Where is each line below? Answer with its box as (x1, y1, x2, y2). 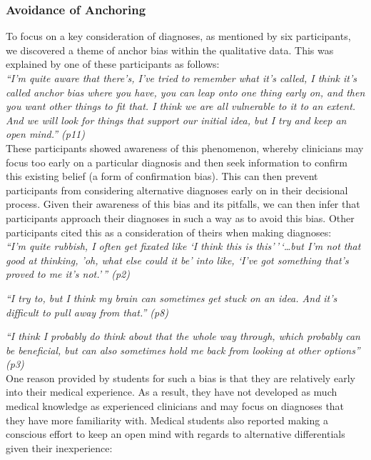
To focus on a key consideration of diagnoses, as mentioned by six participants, (6, 29, 351, 44)
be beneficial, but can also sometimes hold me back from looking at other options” (6, 342, 360, 357)
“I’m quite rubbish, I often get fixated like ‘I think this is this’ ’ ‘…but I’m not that (6, 239, 361, 254)
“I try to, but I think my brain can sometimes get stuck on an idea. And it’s (6, 290, 337, 305)
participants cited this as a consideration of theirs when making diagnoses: (6, 224, 332, 239)
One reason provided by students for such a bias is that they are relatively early (6, 370, 355, 385)
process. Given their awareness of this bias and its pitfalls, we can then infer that (6, 196, 360, 211)
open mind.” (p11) (6, 126, 85, 141)
